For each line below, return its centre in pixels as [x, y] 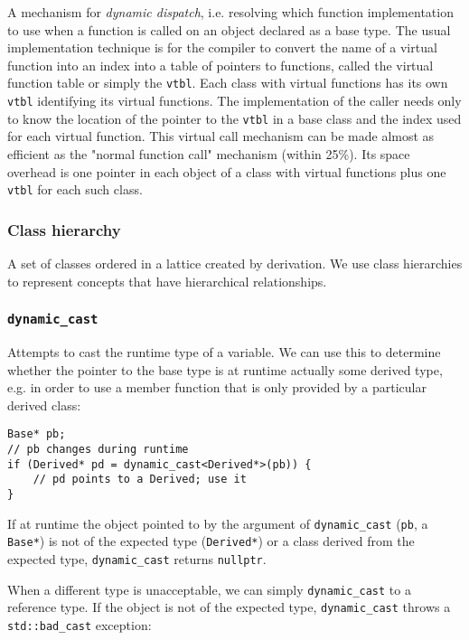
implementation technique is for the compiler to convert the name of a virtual [222, 47]
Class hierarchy [64, 229]
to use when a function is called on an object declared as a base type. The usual [229, 29]
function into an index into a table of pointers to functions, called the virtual [220, 65]
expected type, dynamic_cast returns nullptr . [137, 558]
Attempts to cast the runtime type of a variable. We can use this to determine [224, 351]
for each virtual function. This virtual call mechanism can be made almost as [221, 136]
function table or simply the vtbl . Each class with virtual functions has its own [228, 83]
